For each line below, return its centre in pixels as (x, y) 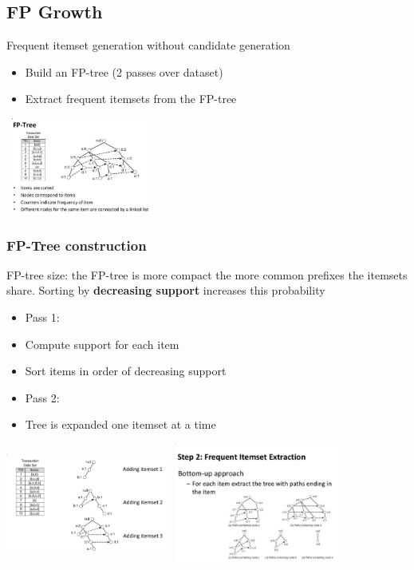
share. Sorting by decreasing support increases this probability (166, 290)
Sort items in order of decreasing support (126, 371)
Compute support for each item (102, 344)
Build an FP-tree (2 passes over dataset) (124, 71)
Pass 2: (42, 397)
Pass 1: (42, 317)
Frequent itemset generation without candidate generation (148, 45)
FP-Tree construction (77, 245)
